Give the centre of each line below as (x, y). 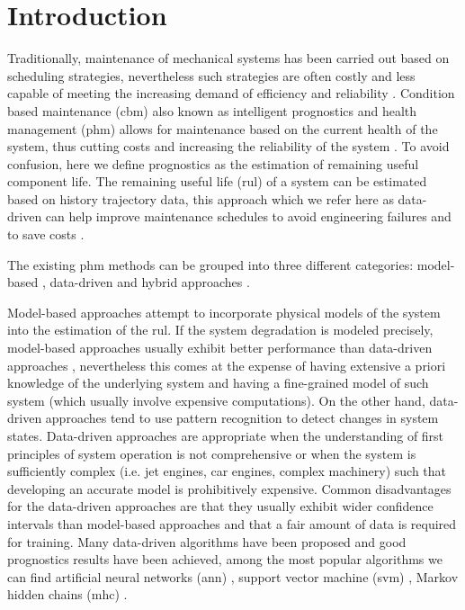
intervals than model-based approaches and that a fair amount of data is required (232, 523)
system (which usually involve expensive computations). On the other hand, (216, 400)
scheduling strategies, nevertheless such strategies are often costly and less (211, 75)
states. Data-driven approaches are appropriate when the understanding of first (226, 435)
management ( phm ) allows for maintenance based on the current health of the (223, 128)
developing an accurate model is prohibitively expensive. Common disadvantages (229, 488)
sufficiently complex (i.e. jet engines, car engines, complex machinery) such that (227, 471)
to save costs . (46, 234)
